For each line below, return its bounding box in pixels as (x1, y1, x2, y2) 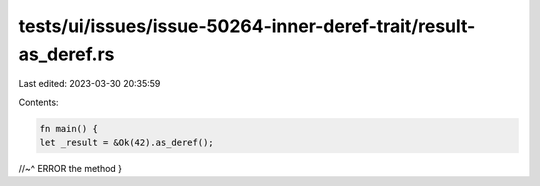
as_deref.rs (18, 43, 115, 65)
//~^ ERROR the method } (18, 163, 123, 175)
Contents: (18, 96, 59, 108)
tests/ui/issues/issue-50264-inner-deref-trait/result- (18, 15, 476, 37)
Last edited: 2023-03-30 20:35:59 (18, 78, 161, 90)
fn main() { (39, 123, 99, 134)
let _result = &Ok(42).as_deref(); (39, 137, 214, 149)
